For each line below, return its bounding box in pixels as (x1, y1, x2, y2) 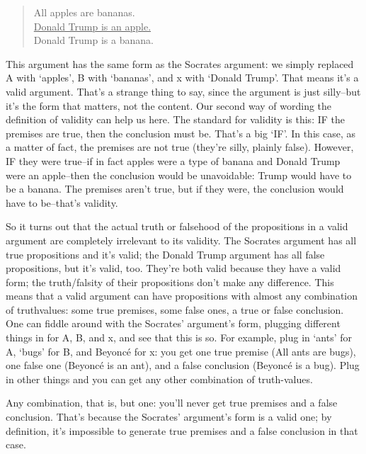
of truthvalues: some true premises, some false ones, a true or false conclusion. (6, 302, 344, 317)
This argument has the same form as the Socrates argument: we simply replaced (6, 56, 354, 71)
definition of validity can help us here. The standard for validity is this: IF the (6, 112, 345, 127)
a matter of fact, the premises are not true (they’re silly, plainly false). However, (6, 140, 354, 154)
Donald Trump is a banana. (33, 33, 154, 47)
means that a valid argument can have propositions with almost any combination (6, 288, 358, 303)
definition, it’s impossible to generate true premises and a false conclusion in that (6, 423, 358, 438)
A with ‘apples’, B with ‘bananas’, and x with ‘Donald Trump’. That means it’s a (6, 70, 359, 85)
